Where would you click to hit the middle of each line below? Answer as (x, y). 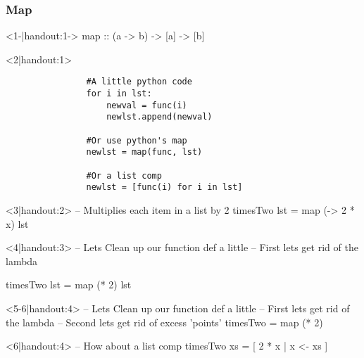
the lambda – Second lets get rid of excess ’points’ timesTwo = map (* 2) (164, 322)
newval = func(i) (147, 105)
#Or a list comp (124, 175)
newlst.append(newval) (159, 117)
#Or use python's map (137, 140)
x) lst (17, 223)
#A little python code (139, 82)
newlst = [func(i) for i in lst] (164, 187)
